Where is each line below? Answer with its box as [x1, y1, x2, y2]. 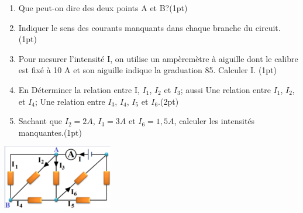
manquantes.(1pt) [18, 126, 82, 138]
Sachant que [18, 115, 63, 127]
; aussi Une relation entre [180, 83, 271, 95]
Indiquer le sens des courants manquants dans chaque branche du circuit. [18, 21, 281, 33]
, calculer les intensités [174, 115, 255, 127]
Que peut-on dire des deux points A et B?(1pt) [18, 2, 188, 13]
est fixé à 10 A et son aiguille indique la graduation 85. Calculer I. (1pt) [18, 64, 277, 76]
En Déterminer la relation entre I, [18, 83, 140, 95]
